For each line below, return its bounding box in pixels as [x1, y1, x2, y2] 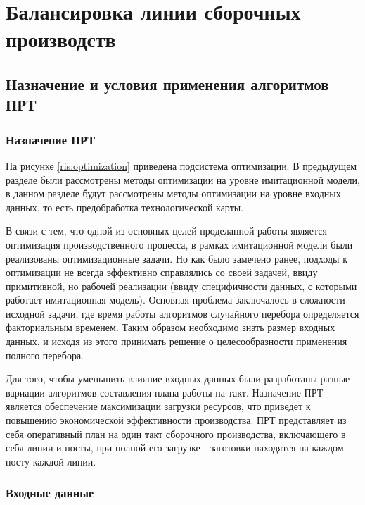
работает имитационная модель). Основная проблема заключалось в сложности [6, 292, 345, 307]
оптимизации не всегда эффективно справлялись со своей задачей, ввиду [6, 265, 318, 280]
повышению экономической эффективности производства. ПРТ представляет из [6, 413, 347, 428]
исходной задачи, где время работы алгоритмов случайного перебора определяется [6, 306, 359, 320]
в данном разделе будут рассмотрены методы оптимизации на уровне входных [6, 186, 341, 201]
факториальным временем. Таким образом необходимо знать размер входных [6, 320, 335, 335]
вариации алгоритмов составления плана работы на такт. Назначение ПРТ [6, 385, 324, 399]
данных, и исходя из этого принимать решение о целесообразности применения [6, 334, 347, 349]
